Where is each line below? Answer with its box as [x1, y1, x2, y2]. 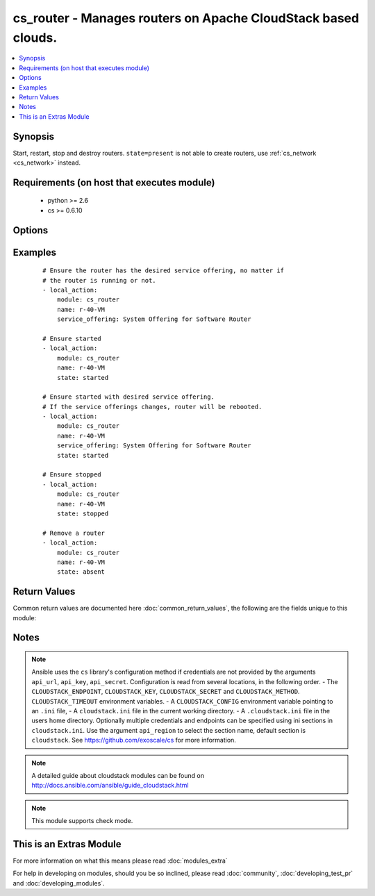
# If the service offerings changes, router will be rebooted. [42, 403, 262, 410]
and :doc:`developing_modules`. [12, 879, 105, 887]
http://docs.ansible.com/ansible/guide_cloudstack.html [31, 781, 189, 790]
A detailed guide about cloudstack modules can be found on [31, 771, 205, 779]
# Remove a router [42, 529, 106, 537]
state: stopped [56, 509, 109, 517]
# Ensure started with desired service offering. [42, 393, 215, 401]
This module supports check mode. [31, 817, 133, 825]
